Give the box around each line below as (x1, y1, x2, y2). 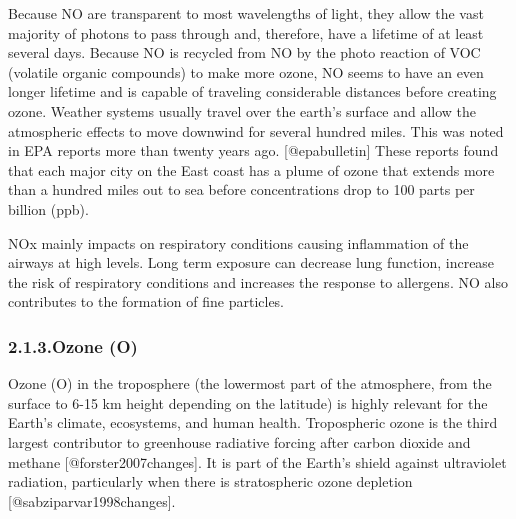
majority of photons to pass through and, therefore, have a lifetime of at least (8, 22, 484, 43)
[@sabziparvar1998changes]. (8, 490, 176, 511)
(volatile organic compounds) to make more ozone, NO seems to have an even (8, 61, 484, 82)
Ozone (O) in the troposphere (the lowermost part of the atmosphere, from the (8, 373, 492, 394)
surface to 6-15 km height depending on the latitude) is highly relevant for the (8, 392, 488, 413)
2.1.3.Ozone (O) (8, 333, 138, 358)
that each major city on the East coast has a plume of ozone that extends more (8, 159, 495, 180)
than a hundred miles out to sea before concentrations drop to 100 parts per (8, 179, 475, 200)
